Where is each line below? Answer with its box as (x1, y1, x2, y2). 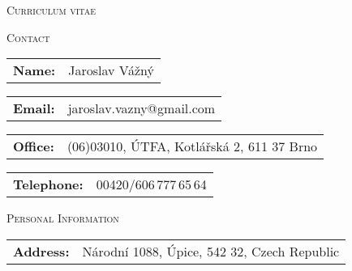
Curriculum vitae (6, 2, 97, 18)
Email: (13, 99, 55, 118)
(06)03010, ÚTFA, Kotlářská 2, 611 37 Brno (67, 137, 318, 156)
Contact (6, 28, 50, 45)
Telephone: (13, 175, 84, 194)
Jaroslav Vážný (68, 61, 154, 80)
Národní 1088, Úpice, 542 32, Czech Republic (82, 241, 340, 260)
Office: (13, 137, 54, 156)
